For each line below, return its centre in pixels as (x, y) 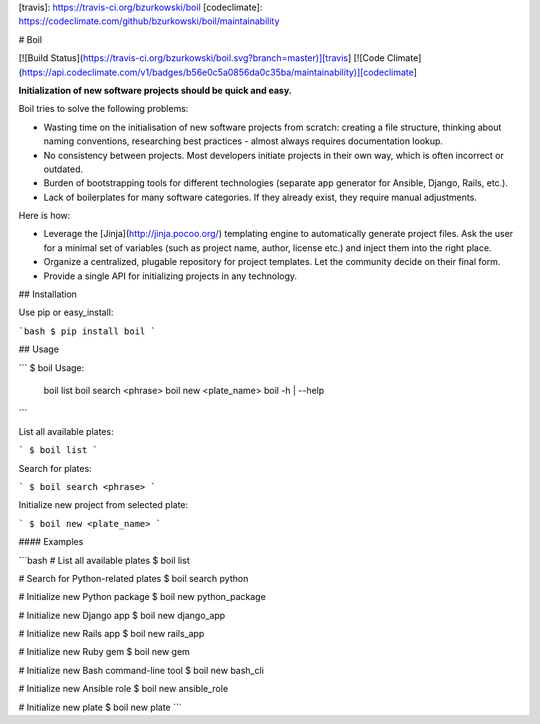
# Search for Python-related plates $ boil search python (133, 578)
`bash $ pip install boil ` (87, 331)
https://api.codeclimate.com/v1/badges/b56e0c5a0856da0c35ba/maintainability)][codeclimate (217, 72)
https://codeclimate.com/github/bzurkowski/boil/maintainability (149, 21)
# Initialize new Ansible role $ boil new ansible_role (123, 689)
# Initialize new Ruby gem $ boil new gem (104, 652)
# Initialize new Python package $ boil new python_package (142, 597)
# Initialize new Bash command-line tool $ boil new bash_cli (141, 670)
